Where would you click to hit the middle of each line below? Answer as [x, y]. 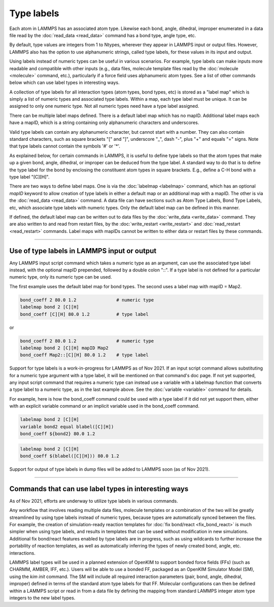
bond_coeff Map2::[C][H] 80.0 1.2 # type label [84, 355]
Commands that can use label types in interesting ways [99, 489]
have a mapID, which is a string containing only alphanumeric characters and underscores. [104, 123]
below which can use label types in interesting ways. [64, 83]
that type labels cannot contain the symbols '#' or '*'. [65, 146]
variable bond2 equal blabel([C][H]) [67, 427]
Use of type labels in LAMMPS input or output [83, 251]
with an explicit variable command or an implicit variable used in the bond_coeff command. [105, 406]
